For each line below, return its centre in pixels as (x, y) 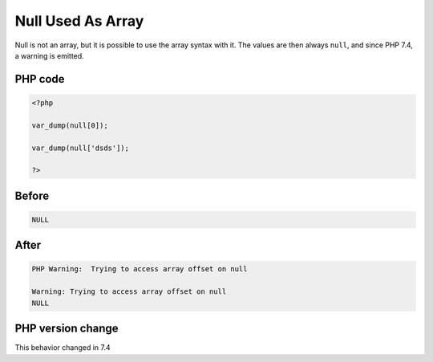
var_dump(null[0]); (70, 125)
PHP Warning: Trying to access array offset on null (140, 269)
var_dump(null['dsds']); (81, 148)
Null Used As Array (79, 21)
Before (32, 195)
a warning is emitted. (49, 55)
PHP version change (67, 329)
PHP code (40, 79)
